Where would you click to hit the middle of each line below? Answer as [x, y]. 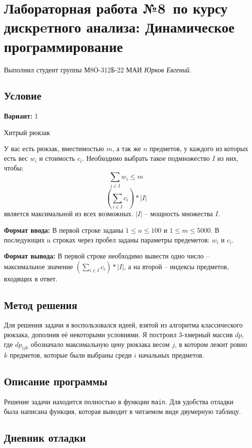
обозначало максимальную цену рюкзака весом [100, 344]
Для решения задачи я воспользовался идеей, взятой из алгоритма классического [123, 325]
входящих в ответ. [31, 278]
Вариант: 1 [21, 116]
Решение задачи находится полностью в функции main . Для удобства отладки [119, 402]
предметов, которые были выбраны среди [71, 355]
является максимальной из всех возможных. [69, 214]
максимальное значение [39, 266]
